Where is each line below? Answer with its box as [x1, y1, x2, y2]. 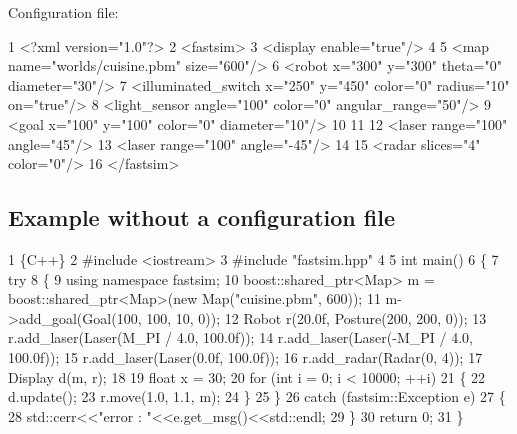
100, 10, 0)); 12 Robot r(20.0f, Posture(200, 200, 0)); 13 [146, 307, 487, 328]
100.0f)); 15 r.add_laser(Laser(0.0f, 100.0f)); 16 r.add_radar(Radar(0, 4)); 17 [8, 346, 483, 367]
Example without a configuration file [8, 202, 396, 233]
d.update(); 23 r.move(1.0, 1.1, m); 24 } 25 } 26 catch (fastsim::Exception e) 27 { [8, 386, 506, 407]
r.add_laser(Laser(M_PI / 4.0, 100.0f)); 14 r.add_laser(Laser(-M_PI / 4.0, [8, 327, 473, 348]
